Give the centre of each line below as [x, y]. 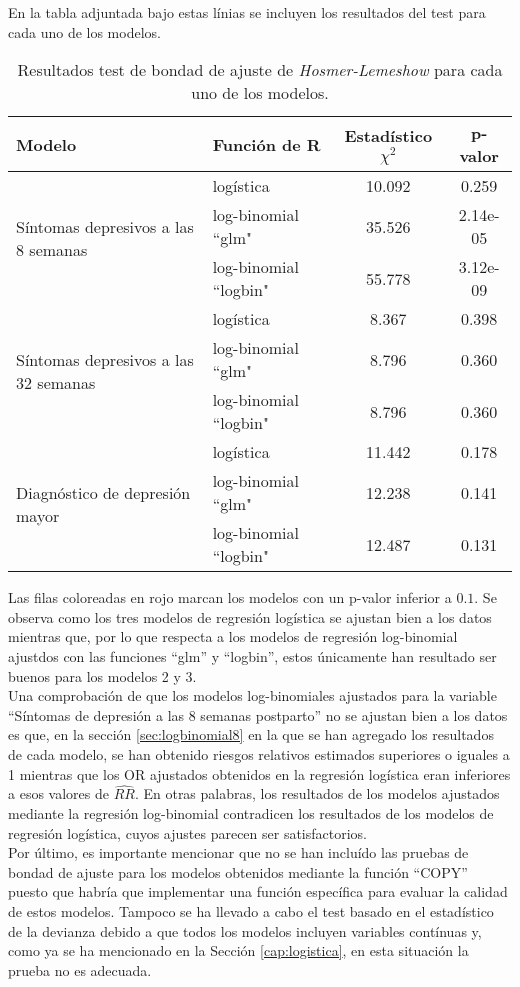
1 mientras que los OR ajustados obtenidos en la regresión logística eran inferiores [259, 773]
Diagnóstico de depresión [103, 492]
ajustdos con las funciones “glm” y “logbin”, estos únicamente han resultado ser [252, 655]
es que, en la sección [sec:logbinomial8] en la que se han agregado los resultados [251, 734]
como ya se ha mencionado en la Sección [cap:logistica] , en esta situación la [238, 950]
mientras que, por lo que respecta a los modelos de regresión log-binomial [233, 636]
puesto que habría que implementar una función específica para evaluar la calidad [258, 891]
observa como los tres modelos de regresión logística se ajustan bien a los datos [250, 616]
